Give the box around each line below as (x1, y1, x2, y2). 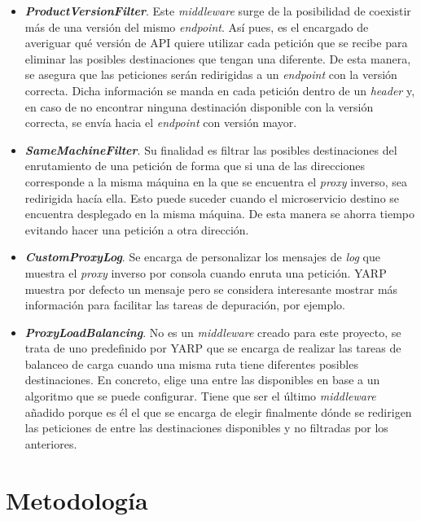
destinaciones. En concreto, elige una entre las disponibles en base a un (24, 371, 380, 388)
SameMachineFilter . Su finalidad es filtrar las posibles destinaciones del (24, 141, 397, 158)
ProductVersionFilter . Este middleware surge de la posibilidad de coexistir (24, 2, 411, 19)
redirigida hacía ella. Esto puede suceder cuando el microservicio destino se (24, 189, 400, 206)
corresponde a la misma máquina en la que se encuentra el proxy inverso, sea (24, 173, 408, 190)
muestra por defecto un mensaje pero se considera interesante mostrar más (24, 280, 398, 297)
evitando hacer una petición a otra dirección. (24, 221, 249, 238)
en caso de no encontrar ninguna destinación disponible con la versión (24, 98, 374, 115)
